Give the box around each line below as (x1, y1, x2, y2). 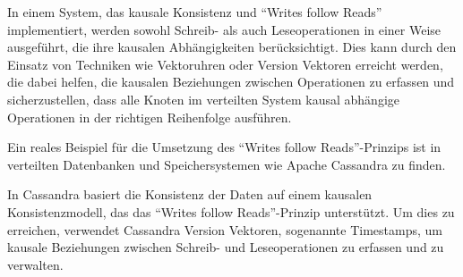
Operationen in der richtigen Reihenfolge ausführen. (7, 107, 292, 126)
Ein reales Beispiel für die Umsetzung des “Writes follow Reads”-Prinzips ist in (7, 138, 442, 156)
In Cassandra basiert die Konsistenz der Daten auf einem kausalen (7, 185, 373, 204)
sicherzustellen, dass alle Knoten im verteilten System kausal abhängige (7, 89, 400, 108)
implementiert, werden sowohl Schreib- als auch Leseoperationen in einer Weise (7, 20, 442, 38)
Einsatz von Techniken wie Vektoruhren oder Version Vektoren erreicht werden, (7, 55, 443, 73)
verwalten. (7, 255, 64, 273)
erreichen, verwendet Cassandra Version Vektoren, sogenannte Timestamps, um (7, 220, 442, 239)
